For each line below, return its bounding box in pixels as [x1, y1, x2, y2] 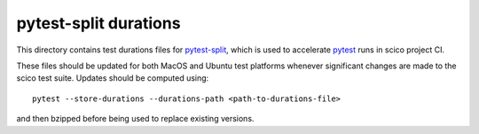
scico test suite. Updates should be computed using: [16, 73, 209, 83]
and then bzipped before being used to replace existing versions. [16, 114, 255, 124]
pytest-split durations [16, 13, 181, 33]
